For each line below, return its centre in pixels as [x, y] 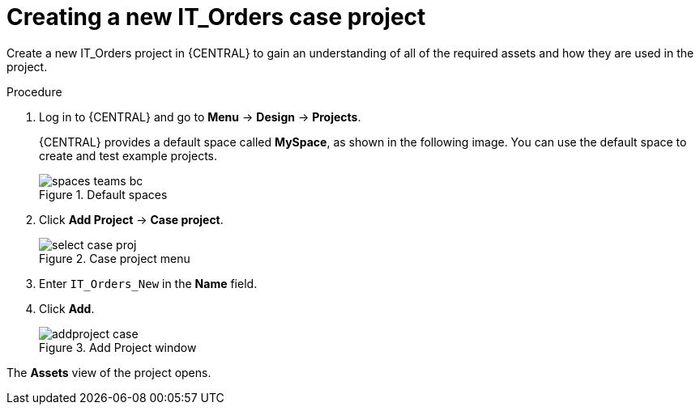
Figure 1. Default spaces [103, 194]
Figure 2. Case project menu [115, 258]
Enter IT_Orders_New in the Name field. [148, 283]
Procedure [34, 91]
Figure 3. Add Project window [118, 347]
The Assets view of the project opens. [109, 372]
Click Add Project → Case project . [131, 219]
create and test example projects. [128, 155]
